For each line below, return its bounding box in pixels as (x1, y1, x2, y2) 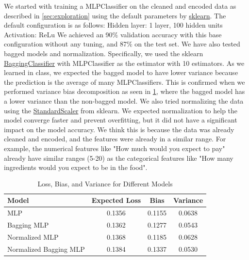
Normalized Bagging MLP (7, 244, 85, 254)
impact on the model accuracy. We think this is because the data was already (4, 124, 234, 134)
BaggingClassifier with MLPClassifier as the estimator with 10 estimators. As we (4, 58, 245, 68)
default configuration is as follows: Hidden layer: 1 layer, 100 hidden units (4, 20, 223, 30)
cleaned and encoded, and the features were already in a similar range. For (4, 134, 226, 144)
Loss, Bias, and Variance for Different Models (37, 178, 173, 188)
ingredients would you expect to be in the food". (4, 162, 148, 172)
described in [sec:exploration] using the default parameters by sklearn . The (4, 10, 226, 20)
